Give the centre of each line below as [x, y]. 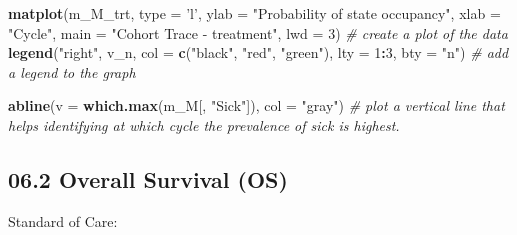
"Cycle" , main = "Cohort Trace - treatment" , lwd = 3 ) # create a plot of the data [258, 32]
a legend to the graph [72, 71]
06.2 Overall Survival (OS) [148, 178]
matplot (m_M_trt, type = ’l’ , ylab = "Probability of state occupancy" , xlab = [254, 13]
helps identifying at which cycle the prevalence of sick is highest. [204, 124]
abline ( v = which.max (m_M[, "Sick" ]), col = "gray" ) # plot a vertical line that [256, 105]
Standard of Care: [63, 220]
